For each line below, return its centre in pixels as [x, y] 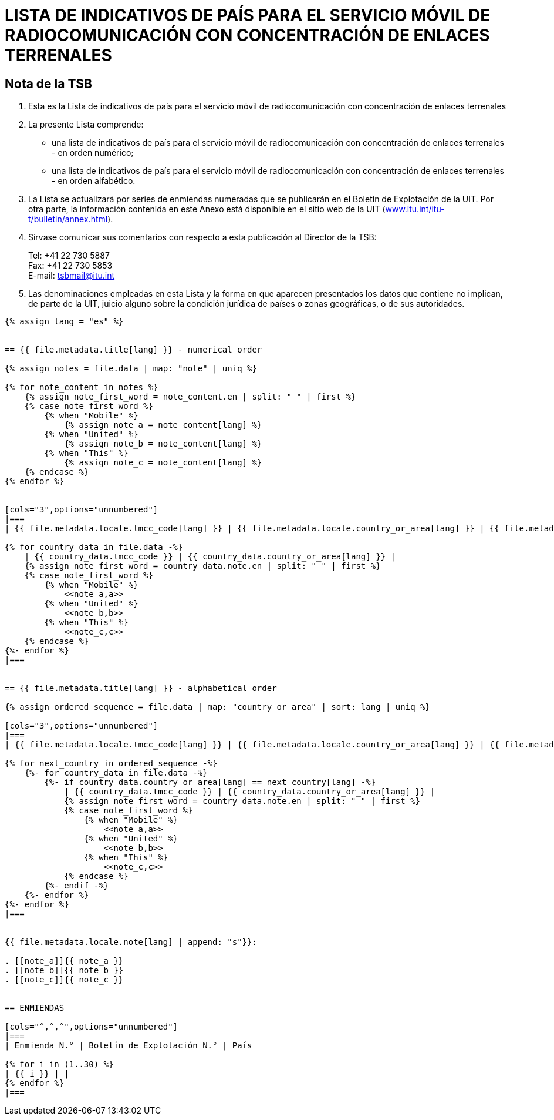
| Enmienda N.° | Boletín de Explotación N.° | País [129, 1046]
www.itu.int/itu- [415, 209]
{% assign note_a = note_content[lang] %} [163, 425]
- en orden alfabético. [94, 181]
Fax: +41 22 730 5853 [70, 266]
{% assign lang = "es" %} [64, 322]
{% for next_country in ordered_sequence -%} [111, 764]
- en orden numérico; [93, 153]
